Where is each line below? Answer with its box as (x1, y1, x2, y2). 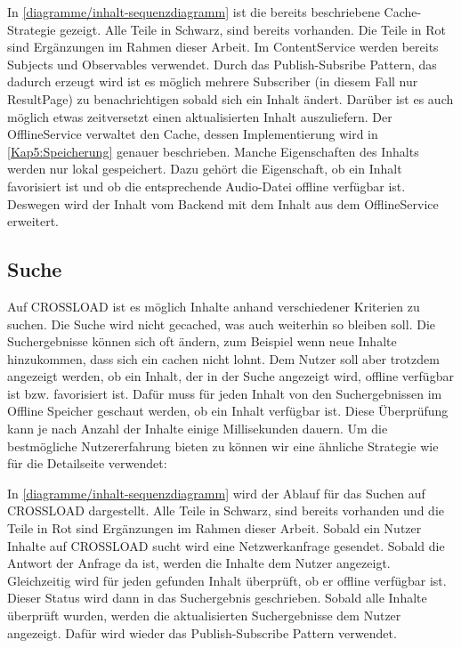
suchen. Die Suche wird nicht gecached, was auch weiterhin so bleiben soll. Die (7, 314, 436, 333)
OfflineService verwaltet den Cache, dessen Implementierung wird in (7, 125, 378, 143)
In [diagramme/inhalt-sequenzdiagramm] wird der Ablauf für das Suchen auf (7, 483, 425, 502)
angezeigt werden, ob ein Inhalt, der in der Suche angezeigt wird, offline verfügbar (7, 367, 454, 385)
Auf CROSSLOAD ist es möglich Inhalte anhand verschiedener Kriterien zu (7, 296, 420, 315)
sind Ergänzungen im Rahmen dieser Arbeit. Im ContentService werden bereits (7, 37, 439, 56)
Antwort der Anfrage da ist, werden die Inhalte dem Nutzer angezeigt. (7, 554, 391, 572)
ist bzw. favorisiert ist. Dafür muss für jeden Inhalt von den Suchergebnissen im (7, 384, 442, 402)
